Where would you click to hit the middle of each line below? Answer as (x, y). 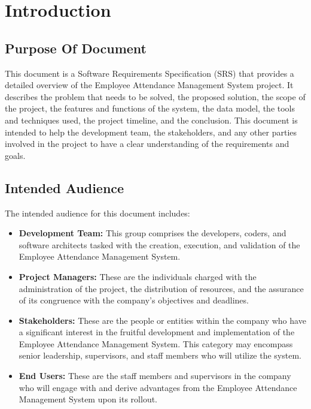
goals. (15, 155)
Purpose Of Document (76, 48)
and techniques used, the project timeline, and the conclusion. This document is (151, 120)
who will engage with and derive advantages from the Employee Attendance (158, 387)
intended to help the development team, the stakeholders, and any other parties (151, 132)
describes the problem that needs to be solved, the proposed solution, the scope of (155, 96)
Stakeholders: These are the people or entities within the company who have (162, 320)
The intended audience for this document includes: (97, 213)
